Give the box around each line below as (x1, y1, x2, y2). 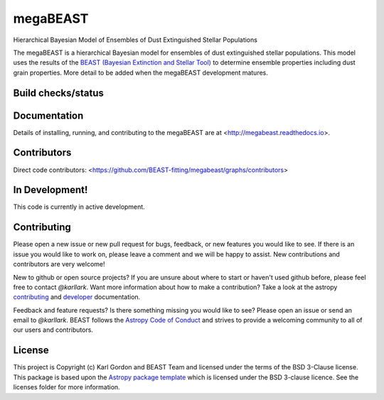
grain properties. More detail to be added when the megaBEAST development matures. (13, 68, 268, 77)
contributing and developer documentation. (13, 293, 141, 301)
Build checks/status (13, 87, 105, 99)
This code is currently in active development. (13, 202, 145, 211)
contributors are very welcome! (13, 260, 105, 269)
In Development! (13, 184, 88, 196)
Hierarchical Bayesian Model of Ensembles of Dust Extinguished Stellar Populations (13, 36, 257, 44)
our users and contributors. (13, 325, 94, 334)
